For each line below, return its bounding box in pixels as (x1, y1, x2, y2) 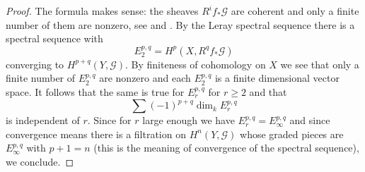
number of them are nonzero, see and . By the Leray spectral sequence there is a (6, 17, 355, 32)
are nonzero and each (99, 70, 191, 85)
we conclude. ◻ (6, 154, 74, 168)
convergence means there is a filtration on (6, 126, 186, 141)
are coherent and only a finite (231, 4, 359, 18)
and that (249, 84, 287, 99)
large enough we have (142, 113, 235, 128)
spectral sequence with (6, 31, 103, 46)
